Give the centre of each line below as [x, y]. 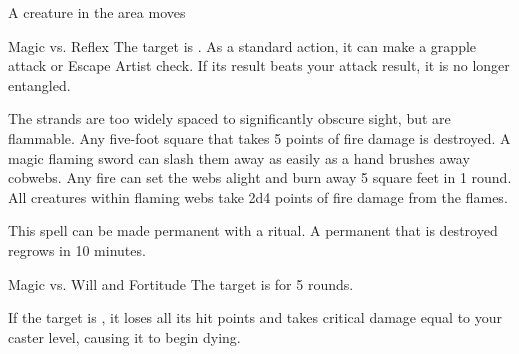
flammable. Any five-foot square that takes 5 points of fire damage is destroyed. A [259, 137]
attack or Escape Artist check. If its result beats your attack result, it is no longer [259, 65]
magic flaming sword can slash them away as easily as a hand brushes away [239, 157]
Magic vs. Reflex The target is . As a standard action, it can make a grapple [242, 45]
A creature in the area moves [97, 12]
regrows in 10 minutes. [77, 249]
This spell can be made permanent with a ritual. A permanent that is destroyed [253, 230]
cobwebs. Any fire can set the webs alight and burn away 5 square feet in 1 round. [260, 177]
